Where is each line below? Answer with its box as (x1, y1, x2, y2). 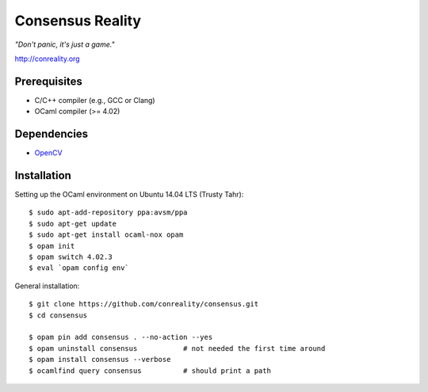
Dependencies (14, 127, 89, 141)
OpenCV (34, 148, 63, 158)
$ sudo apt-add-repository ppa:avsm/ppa (29, 208, 188, 217)
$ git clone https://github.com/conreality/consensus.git (29, 299, 259, 309)
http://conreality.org (14, 54, 80, 63)
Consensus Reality (14, 12, 142, 29)
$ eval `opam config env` (29, 264, 130, 272)
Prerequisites (14, 74, 82, 88)
